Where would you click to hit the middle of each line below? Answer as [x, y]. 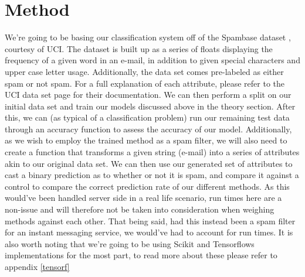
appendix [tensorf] [37, 266]
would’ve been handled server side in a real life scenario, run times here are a [143, 198]
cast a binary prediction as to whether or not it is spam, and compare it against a [152, 175]
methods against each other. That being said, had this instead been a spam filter [150, 220]
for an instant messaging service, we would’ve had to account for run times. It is [149, 232]
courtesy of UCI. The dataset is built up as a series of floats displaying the [139, 48]
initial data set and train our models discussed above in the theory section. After [150, 106]
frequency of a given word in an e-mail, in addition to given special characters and [152, 60]
